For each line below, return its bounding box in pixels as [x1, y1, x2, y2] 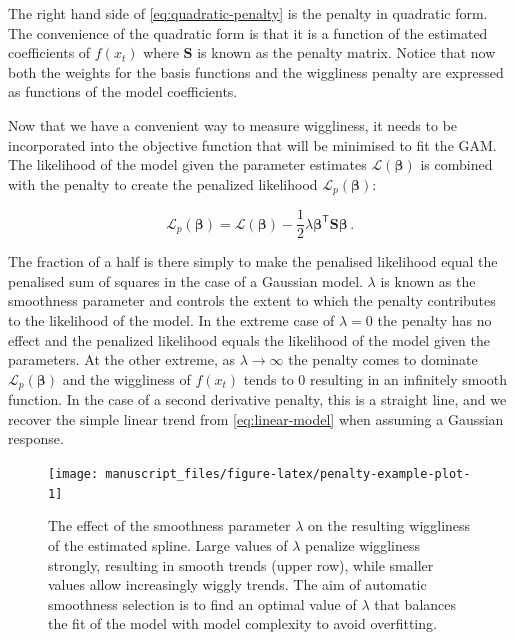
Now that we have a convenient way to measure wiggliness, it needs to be [8, 114, 458, 135]
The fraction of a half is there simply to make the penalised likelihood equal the [8, 251, 498, 272]
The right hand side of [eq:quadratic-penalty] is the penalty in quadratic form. [8, 3, 488, 23]
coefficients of [8, 42, 91, 63]
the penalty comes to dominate [288, 349, 478, 370]
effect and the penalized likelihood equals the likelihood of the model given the [8, 329, 490, 350]
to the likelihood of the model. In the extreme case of [8, 310, 335, 331]
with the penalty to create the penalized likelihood [8, 173, 318, 194]
